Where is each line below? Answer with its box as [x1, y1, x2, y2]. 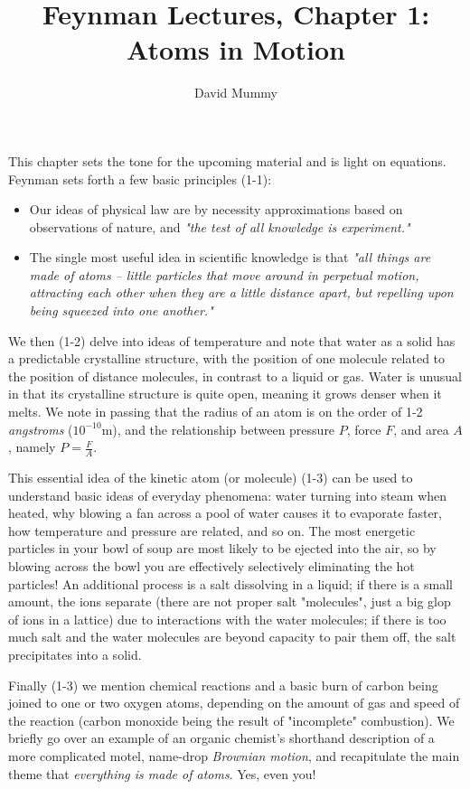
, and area [393, 419, 449, 438]
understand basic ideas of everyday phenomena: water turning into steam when [8, 485, 447, 504]
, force [346, 419, 381, 438]
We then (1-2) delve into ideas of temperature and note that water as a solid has [8, 331, 456, 350]
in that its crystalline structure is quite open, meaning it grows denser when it [8, 384, 442, 403]
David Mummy [194, 83, 277, 102]
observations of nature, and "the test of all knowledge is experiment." [29, 217, 410, 236]
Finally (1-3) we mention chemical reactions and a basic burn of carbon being [8, 675, 438, 694]
